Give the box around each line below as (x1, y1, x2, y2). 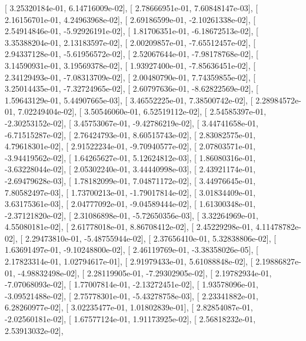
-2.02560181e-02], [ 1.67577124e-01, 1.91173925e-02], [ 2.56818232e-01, (5, 313, 256, 325)
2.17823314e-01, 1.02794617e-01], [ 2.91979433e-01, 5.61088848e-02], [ (5, 255, 253, 268)
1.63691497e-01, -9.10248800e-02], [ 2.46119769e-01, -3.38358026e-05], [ (5, 243, 258, 256)
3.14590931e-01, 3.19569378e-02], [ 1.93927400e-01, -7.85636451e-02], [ (5, 59, 256, 71)
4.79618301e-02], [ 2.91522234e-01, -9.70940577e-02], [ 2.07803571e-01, (5, 140, 256, 152)
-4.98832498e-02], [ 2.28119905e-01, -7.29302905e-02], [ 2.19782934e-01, (18, 266, 272, 279)
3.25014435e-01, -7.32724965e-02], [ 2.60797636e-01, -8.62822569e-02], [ (5, 82, 258, 95)
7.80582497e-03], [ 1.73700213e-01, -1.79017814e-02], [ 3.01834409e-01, (5, 186, 256, 198)
